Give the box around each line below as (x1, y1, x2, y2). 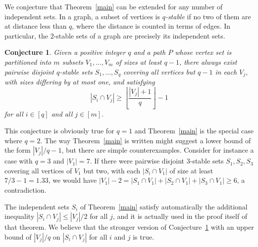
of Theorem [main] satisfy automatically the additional (80, 201, 248, 211)
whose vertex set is (175, 47, 232, 57)
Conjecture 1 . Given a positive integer (4, 47, 126, 57)
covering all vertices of (4, 165, 72, 175)
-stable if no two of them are (165, 11, 251, 21)
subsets (62, 56, 83, 67)
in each (215, 66, 237, 77)
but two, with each (83, 165, 141, 175)
